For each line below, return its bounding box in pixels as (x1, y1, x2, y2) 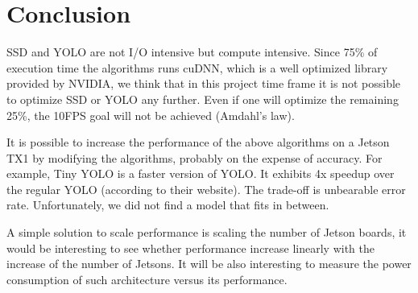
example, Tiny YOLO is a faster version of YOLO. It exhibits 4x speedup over (6, 165, 395, 182)
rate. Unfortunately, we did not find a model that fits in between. (6, 196, 329, 213)
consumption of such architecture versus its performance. (6, 270, 288, 287)
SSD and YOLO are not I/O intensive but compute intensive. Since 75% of (6, 43, 378, 60)
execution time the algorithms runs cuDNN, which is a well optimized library (6, 59, 388, 76)
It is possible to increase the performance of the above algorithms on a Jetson (6, 134, 390, 151)
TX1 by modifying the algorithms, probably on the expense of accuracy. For (6, 149, 383, 166)
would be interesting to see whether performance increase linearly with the (6, 239, 375, 256)
